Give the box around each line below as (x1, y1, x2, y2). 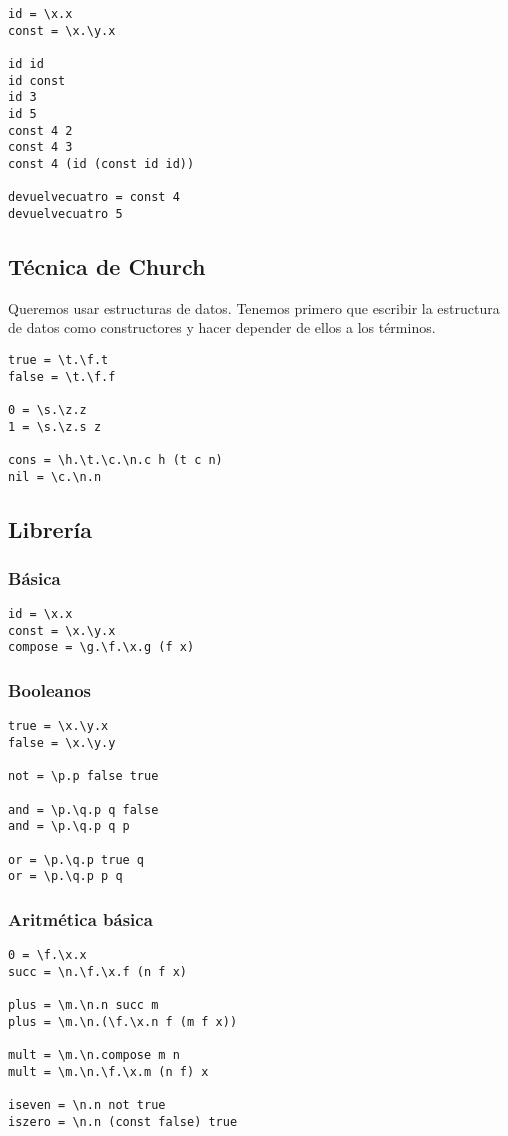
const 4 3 (8, 140, 73, 155)
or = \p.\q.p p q (8, 869, 123, 884)
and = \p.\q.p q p (8, 819, 130, 834)
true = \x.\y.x (8, 719, 109, 734)
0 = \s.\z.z (8, 402, 87, 417)
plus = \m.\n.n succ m (8, 998, 159, 1013)
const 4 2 (8, 123, 73, 138)
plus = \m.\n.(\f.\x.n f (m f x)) (8, 1014, 238, 1029)
